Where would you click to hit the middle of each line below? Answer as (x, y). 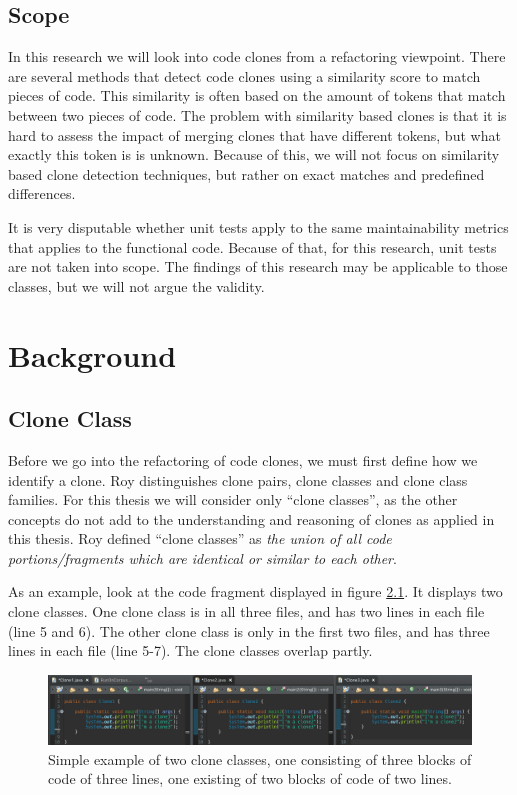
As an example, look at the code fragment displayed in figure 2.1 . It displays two (255, 591)
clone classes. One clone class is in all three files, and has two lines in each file (246, 611)
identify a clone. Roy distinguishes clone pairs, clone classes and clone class (238, 479)
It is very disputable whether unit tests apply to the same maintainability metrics (258, 226)
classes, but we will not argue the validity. (136, 285)
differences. (42, 193)
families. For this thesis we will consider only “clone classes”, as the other (233, 499)
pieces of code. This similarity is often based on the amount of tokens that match (257, 95)
